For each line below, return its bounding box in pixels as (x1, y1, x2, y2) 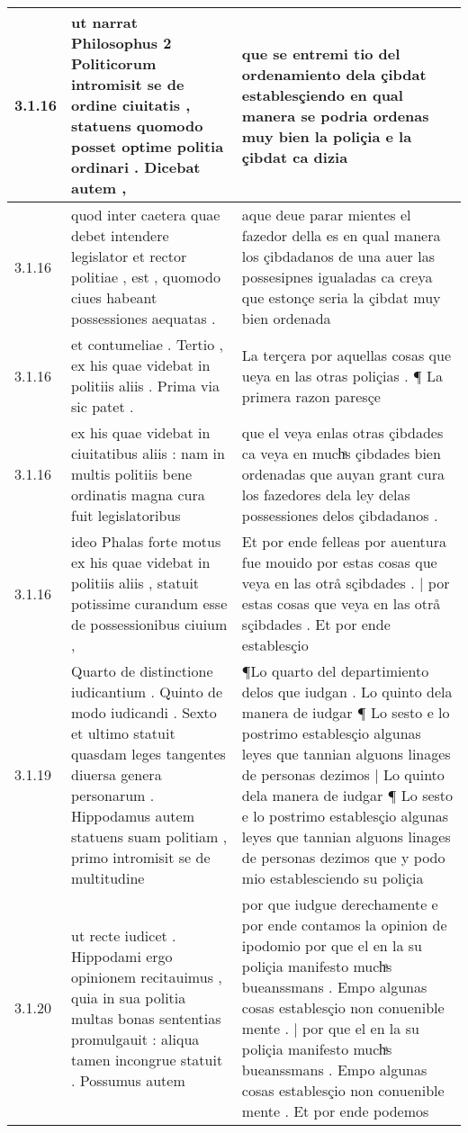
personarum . (71, 785, 155, 805)
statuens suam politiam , (71, 826, 228, 847)
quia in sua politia (71, 986, 186, 1008)
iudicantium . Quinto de (71, 681, 223, 702)
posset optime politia (71, 136, 224, 157)
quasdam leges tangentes (71, 743, 226, 764)
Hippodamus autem (71, 805, 195, 826)
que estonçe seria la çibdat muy (241, 287, 441, 308)
